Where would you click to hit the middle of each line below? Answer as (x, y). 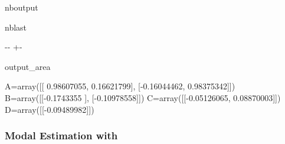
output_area (28, 66)
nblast (16, 27)
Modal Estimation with (61, 135)
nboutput (22, 7)
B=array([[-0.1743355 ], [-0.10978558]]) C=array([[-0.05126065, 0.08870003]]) (143, 97)
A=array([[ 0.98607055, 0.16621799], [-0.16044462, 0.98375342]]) (120, 86)
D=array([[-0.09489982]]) (50, 109)
